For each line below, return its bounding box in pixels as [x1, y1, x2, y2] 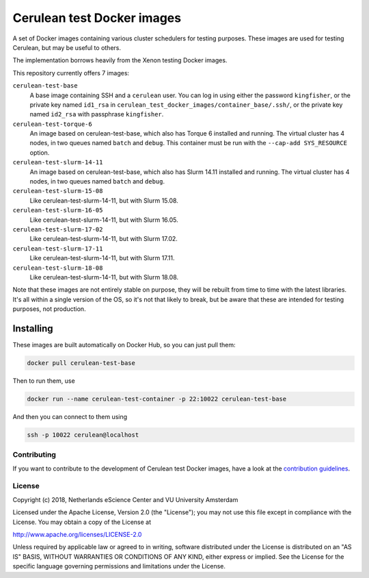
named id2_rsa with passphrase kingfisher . [29, 110, 164, 118]
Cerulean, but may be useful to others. [12, 43, 121, 51]
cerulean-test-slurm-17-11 [12, 244, 103, 253]
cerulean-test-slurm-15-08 [12, 187, 103, 195]
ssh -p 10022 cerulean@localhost [27, 431, 139, 438]
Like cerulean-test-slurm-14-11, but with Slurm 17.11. [29, 254, 175, 262]
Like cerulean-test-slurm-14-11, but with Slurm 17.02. [29, 235, 178, 243]
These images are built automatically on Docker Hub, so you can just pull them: [12, 341, 236, 349]
